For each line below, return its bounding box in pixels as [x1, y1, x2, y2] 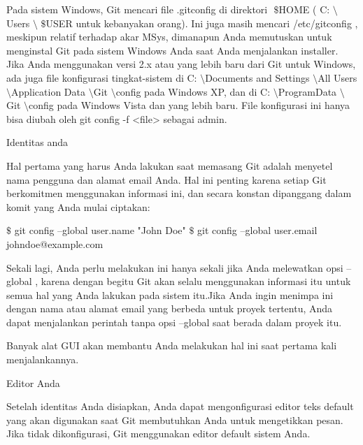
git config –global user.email [197, 223, 318, 238]
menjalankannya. [6, 352, 79, 367]
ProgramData [278, 84, 337, 99]
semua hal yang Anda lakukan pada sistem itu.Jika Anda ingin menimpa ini [6, 287, 334, 302]
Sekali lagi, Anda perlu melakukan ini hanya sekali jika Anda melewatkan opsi [6, 260, 343, 275]
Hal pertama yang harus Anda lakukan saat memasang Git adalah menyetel [6, 158, 333, 173]
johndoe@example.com [6, 236, 104, 251]
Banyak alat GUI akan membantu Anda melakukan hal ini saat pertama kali [6, 338, 337, 353]
